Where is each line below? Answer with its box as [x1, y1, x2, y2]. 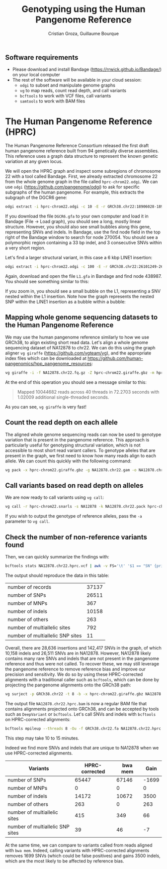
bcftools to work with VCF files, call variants [19, 93, 111, 99]
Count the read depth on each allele [5, 418, 118, 427]
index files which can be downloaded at [5, 355, 87, 361]
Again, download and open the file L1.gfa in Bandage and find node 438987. [5, 273, 162, 279]
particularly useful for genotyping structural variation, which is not [5, 442, 141, 448]
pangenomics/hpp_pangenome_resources [5, 360, 92, 366]
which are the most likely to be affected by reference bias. [5, 858, 124, 864]
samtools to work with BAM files [19, 98, 85, 104]
